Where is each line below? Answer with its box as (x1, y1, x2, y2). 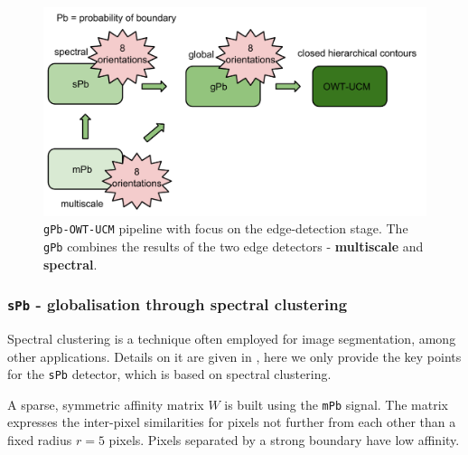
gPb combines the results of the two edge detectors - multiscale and (43, 236, 424, 255)
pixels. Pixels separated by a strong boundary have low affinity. (108, 431, 460, 449)
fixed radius (7, 431, 72, 449)
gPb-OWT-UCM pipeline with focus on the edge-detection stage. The (43, 219, 408, 238)
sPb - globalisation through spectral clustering (7, 293, 348, 316)
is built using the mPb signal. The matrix (224, 394, 448, 413)
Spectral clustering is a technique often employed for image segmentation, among (7, 328, 456, 347)
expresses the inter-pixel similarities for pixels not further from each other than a (7, 412, 456, 431)
